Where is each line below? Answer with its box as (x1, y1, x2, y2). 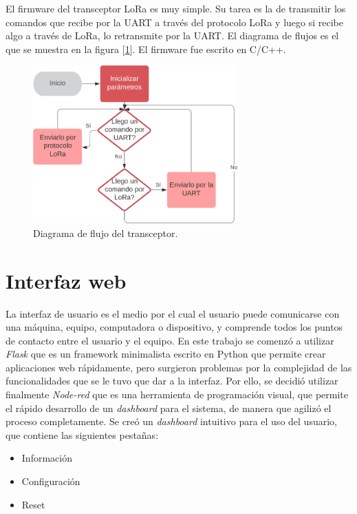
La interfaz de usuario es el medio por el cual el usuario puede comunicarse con (6, 306, 340, 320)
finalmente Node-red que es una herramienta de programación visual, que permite (6, 387, 348, 402)
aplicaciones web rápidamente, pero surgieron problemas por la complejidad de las (6, 360, 352, 374)
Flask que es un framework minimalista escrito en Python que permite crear (6, 347, 326, 361)
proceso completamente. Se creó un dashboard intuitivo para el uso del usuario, (6, 414, 337, 429)
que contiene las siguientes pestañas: (6, 427, 159, 442)
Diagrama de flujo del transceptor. (33, 225, 178, 240)
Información (21, 451, 72, 465)
